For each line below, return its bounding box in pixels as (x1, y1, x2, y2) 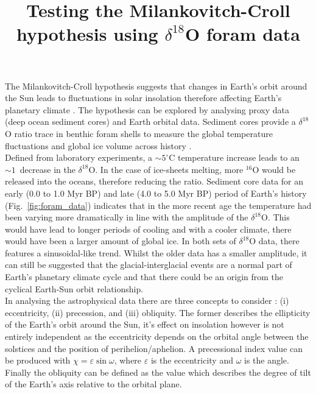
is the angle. (244, 354, 289, 367)
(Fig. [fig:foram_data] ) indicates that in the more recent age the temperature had (5, 199, 312, 211)
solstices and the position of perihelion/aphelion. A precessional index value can (5, 342, 303, 354)
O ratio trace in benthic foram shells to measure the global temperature (5, 127, 273, 139)
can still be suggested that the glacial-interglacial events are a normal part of (5, 258, 292, 271)
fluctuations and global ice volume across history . (5, 139, 192, 152)
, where (114, 354, 142, 367)
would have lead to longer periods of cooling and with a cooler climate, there (5, 222, 292, 235)
